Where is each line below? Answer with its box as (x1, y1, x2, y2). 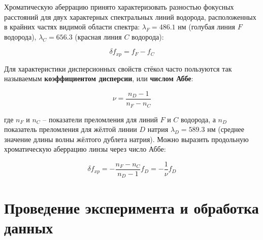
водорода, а (180, 114, 216, 124)
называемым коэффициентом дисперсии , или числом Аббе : (4, 73, 193, 84)
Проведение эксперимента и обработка (4, 197, 259, 218)
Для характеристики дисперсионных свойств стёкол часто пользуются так (4, 63, 232, 74)
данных (4, 217, 53, 237)
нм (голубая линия (178, 21, 236, 32)
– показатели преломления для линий (43, 114, 158, 124)
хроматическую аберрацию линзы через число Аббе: (4, 144, 166, 154)
